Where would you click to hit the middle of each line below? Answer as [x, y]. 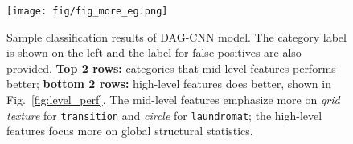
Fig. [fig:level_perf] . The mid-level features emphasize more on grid [173, 100]
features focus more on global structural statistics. [130, 131]
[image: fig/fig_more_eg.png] [87, 11]
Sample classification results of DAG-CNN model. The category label [176, 36]
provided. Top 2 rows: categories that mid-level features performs [171, 68]
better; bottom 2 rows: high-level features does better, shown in [169, 84]
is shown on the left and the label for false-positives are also [154, 52]
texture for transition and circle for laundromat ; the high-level [164, 115]
